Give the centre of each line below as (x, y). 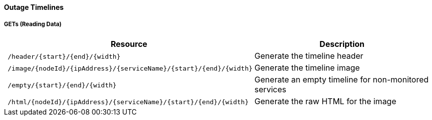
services (270, 89)
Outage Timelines (34, 7)
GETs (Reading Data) (33, 24)
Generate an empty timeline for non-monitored (342, 79)
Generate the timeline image (307, 67)
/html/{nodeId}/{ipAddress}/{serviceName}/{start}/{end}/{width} (128, 102)
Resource (129, 44)
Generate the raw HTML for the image (325, 101)
